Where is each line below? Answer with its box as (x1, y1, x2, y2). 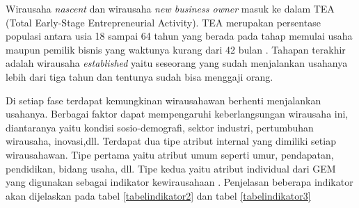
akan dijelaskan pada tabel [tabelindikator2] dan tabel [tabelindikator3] (6, 188, 311, 202)
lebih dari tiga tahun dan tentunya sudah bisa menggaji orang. (6, 69, 273, 83)
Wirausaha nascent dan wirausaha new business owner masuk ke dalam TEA (6, 1, 335, 15)
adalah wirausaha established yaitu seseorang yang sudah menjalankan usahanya (6, 56, 348, 70)
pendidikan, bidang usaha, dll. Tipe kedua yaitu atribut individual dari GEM (6, 161, 336, 175)
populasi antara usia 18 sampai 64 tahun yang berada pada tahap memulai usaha (6, 29, 353, 43)
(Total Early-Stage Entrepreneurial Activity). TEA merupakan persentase (6, 15, 321, 29)
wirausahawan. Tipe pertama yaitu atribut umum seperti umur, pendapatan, (6, 147, 334, 161)
